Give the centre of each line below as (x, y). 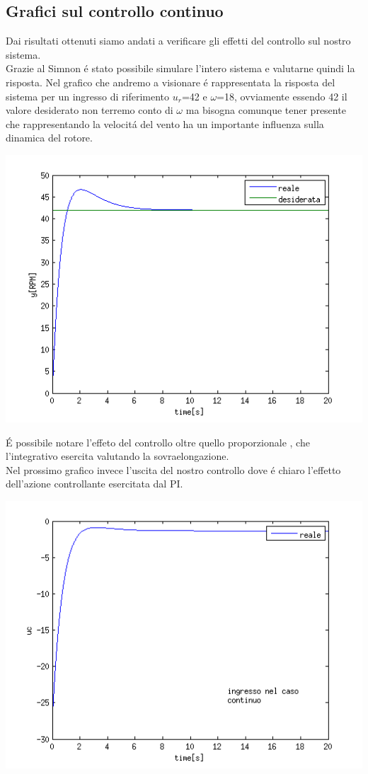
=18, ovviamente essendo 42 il (282, 96)
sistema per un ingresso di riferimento (88, 96)
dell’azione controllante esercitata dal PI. (94, 484)
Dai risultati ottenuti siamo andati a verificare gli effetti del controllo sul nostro (178, 41)
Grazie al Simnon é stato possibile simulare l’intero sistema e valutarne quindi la (180, 68)
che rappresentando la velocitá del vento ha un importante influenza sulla (165, 123)
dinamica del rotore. (49, 138)
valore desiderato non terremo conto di (90, 110)
